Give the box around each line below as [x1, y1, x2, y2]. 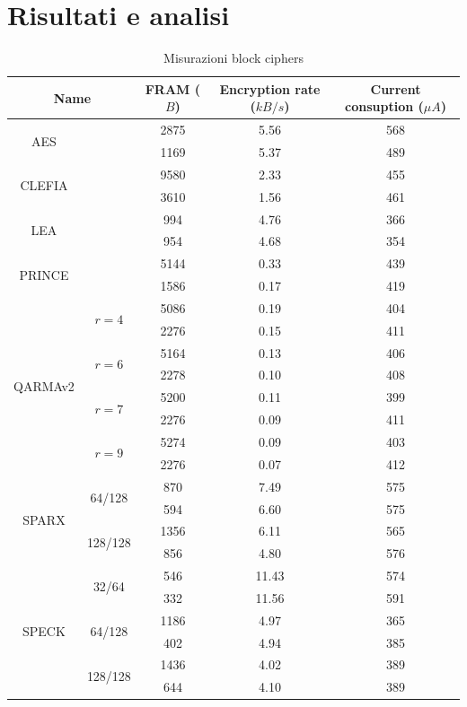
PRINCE [19, 265, 69, 284]
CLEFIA [20, 176, 68, 195]
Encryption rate [219, 79, 321, 98]
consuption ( [345, 97, 424, 116]
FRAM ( [145, 79, 201, 98]
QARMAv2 [13, 376, 75, 395]
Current [370, 79, 421, 98]
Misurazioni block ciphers [163, 48, 304, 67]
